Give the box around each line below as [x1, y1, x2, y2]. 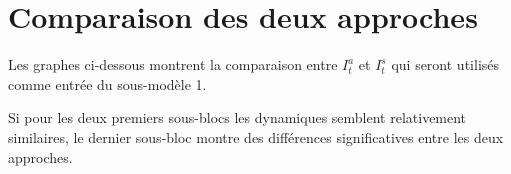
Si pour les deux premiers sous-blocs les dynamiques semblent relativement [8, 107, 467, 128]
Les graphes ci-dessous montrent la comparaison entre [8, 54, 338, 75]
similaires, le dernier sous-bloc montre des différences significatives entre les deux [8, 126, 504, 147]
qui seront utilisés [391, 54, 500, 75]
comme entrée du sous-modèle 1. [8, 73, 207, 94]
